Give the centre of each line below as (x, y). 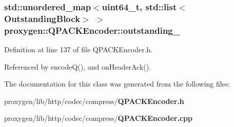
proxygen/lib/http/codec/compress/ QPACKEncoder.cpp (98, 118)
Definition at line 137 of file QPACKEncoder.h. (79, 49)
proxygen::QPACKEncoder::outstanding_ (92, 30)
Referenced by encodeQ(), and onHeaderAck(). (78, 66)
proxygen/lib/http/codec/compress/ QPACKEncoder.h (94, 101)
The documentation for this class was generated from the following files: (117, 84)
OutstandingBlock (42, 18)
